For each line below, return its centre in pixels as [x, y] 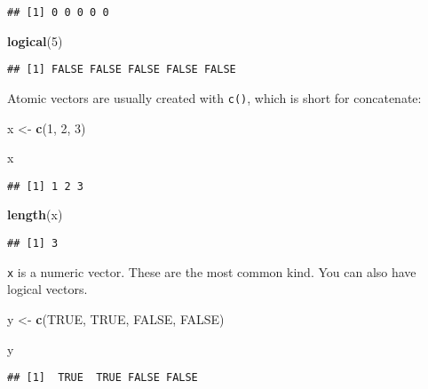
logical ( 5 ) [35, 40]
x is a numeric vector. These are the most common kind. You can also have [212, 271]
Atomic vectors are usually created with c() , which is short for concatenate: [214, 97]
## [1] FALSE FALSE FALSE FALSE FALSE [122, 70]
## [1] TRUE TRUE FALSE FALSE [103, 378]
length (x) [35, 214]
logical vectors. [48, 289]
